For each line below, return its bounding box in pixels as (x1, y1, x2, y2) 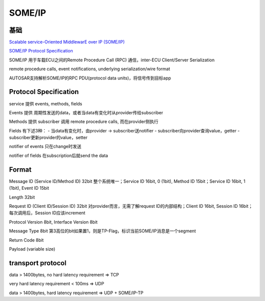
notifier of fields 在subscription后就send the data (9, 152, 108, 158)
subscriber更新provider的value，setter (9, 135, 88, 141)
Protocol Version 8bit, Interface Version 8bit (9, 219, 98, 225)
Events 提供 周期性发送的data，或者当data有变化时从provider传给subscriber (9, 109, 163, 115)
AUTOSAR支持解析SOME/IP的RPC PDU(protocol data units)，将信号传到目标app (9, 75, 171, 81)
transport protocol (9, 259, 67, 267)
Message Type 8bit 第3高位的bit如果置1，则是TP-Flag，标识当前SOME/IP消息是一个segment (9, 228, 196, 234)
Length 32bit (9, 194, 35, 200)
